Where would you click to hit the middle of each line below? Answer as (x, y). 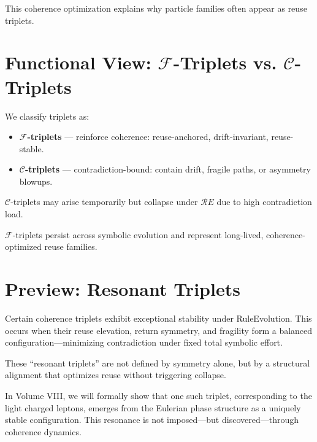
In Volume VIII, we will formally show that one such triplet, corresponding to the (158, 395)
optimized (23, 246)
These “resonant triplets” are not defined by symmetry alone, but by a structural (158, 363)
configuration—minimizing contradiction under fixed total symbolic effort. (144, 342)
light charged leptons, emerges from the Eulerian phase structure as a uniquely (153, 407)
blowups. (36, 181)
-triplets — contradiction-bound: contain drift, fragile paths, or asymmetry (168, 169)
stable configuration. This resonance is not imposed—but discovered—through (152, 420)
